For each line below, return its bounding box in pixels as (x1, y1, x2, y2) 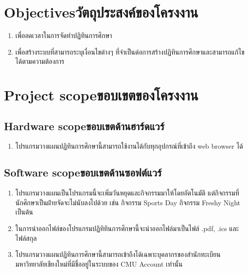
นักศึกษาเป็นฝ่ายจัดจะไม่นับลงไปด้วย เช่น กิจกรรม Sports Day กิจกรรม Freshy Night (15, 197, 240, 207)
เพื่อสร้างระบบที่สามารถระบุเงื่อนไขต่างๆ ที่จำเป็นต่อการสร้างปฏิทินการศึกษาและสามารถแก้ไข (15, 46, 245, 57)
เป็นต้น (15, 207, 34, 217)
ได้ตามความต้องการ (15, 56, 65, 66)
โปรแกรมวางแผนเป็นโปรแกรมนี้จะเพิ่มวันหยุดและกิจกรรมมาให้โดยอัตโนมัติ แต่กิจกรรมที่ (15, 188, 239, 198)
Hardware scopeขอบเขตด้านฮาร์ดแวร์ (4, 118, 164, 133)
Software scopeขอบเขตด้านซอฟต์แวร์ (4, 165, 162, 180)
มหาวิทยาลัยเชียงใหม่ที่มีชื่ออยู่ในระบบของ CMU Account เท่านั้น (15, 258, 183, 269)
